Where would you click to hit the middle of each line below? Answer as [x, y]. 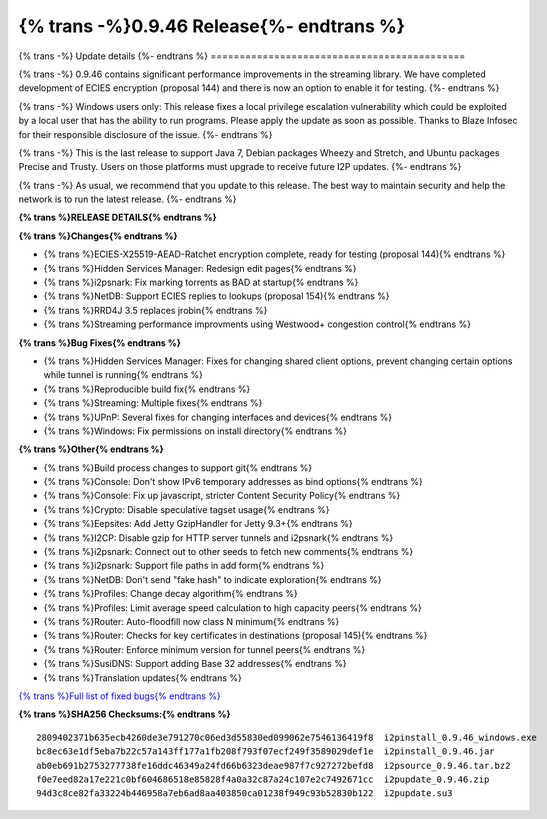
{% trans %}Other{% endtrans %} [91, 449]
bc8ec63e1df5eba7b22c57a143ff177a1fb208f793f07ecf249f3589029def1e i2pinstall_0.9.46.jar [265, 751]
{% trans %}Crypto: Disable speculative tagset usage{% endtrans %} [186, 509]
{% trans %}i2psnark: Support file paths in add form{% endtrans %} [184, 566]
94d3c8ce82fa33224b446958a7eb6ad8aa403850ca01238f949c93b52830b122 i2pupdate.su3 [244, 793]
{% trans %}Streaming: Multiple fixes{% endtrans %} [153, 403]
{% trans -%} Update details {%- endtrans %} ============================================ [242, 56]
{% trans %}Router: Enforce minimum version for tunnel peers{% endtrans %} [204, 649]
